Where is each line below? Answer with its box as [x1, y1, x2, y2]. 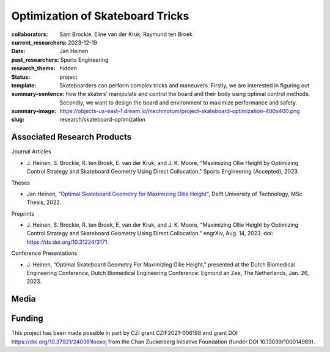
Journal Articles [11, 148, 51, 155]
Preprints [11, 210, 35, 217]
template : [11, 81, 37, 89]
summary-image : [11, 108, 57, 115]
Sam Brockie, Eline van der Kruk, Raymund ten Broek [59, 31, 193, 38]
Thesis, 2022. [26, 199, 62, 206]
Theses [11, 179, 31, 186]
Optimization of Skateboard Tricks [11, 9, 189, 23]
